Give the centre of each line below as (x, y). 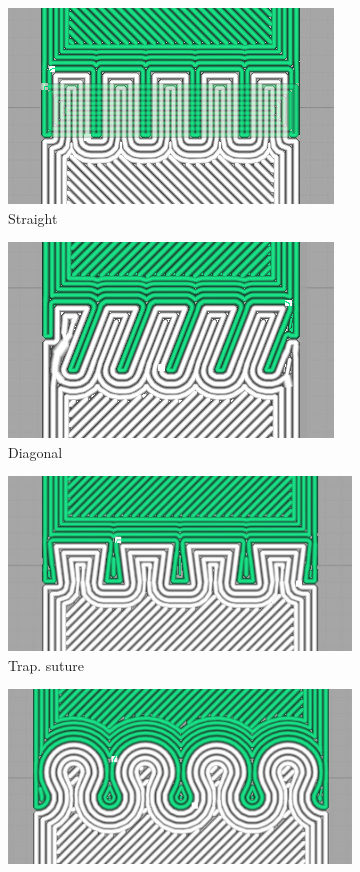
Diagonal (35, 451)
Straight (33, 217)
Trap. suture (46, 664)
